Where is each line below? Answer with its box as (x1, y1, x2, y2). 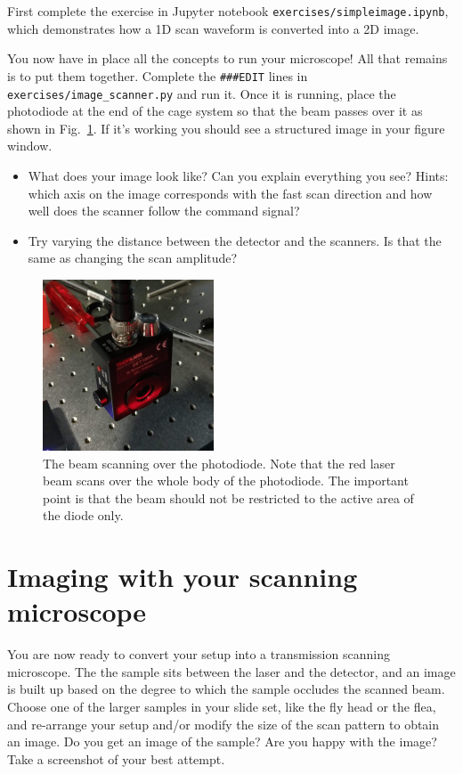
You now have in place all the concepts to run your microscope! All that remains (7, 49, 448, 68)
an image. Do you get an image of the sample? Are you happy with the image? (7, 732, 437, 751)
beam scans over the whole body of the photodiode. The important (43, 471, 409, 490)
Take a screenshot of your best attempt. (7, 749, 225, 768)
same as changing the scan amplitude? (28, 248, 238, 267)
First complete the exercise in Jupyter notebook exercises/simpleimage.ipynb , (7, 2, 449, 20)
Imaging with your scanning (7, 558, 358, 595)
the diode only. (43, 506, 124, 525)
